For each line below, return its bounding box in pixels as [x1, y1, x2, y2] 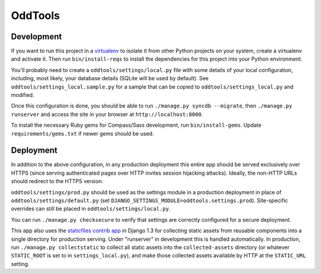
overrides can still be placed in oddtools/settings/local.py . [11, 205, 171, 212]
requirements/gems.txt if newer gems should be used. [11, 130, 154, 137]
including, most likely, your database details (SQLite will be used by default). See [11, 75, 209, 82]
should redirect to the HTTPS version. [11, 178, 103, 185]
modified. [11, 92, 34, 99]
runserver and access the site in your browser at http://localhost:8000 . [11, 111, 203, 118]
